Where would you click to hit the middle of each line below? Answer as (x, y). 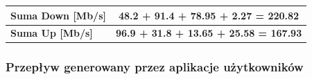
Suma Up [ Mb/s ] (52, 33)
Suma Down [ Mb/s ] (58, 15)
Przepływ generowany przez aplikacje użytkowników (155, 67)
